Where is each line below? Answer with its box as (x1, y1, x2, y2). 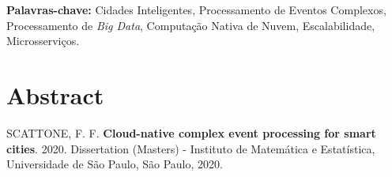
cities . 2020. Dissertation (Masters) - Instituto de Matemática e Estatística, (6, 140, 375, 156)
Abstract (6, 78, 104, 111)
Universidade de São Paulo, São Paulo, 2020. (6, 156, 223, 172)
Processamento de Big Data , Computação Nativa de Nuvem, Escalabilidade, (6, 17, 375, 33)
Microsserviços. (6, 32, 80, 49)
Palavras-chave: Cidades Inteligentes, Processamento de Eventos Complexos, (6, 2, 386, 17)
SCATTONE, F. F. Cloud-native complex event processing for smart (6, 124, 376, 141)
